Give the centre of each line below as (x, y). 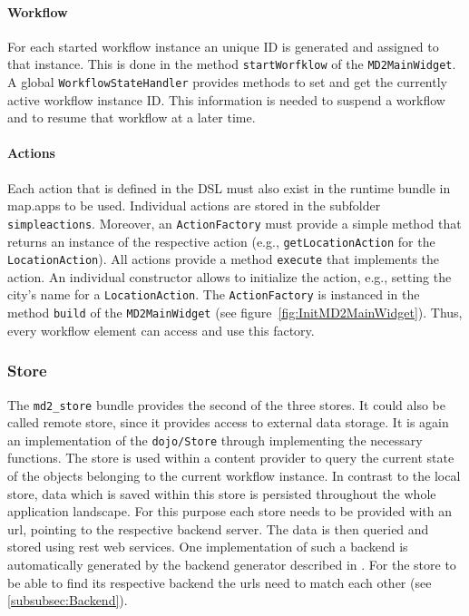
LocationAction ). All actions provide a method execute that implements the (224, 259)
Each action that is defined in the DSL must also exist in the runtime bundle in (229, 187)
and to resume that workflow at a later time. (132, 117)
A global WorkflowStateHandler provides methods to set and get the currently (227, 82)
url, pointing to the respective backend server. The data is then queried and (218, 528)
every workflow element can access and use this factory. (161, 330)
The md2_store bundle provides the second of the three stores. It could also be (226, 404)
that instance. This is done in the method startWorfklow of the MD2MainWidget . (232, 64)
